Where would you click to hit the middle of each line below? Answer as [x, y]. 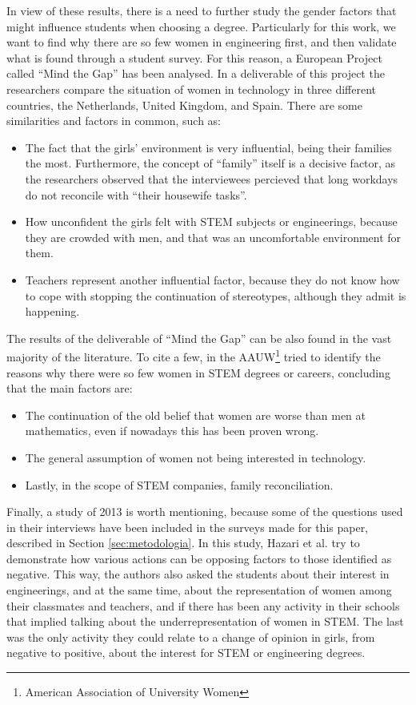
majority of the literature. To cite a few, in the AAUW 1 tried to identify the [194, 355]
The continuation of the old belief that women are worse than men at [195, 415]
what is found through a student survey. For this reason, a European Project [194, 57]
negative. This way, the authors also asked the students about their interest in [198, 574]
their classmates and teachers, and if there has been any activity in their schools [203, 605]
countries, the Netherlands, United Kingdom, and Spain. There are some [184, 105]
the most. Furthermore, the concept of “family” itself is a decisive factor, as [210, 163]
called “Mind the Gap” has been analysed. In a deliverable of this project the [196, 73]
